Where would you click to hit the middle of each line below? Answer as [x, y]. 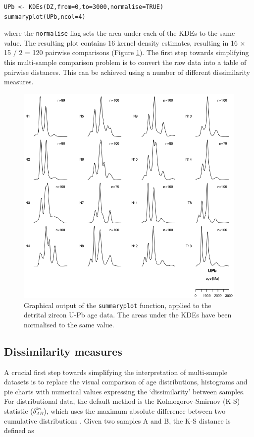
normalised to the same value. [69, 324]
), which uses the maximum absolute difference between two [135, 410]
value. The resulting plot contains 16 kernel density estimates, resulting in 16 [121, 42]
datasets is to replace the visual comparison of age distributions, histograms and [126, 382]
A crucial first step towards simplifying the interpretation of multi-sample [116, 372]
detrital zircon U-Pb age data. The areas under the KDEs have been [128, 315]
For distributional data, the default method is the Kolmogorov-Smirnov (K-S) [122, 401]
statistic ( [19, 410]
